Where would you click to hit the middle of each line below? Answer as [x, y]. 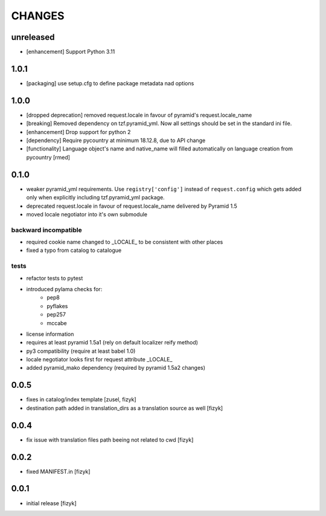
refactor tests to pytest [55, 278]
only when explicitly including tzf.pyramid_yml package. [96, 198]
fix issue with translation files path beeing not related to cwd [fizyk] [110, 440]
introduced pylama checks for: [64, 289]
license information [50, 334]
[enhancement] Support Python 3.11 [71, 52]
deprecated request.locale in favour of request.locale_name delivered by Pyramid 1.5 [132, 206]
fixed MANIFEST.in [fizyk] [58, 471]
